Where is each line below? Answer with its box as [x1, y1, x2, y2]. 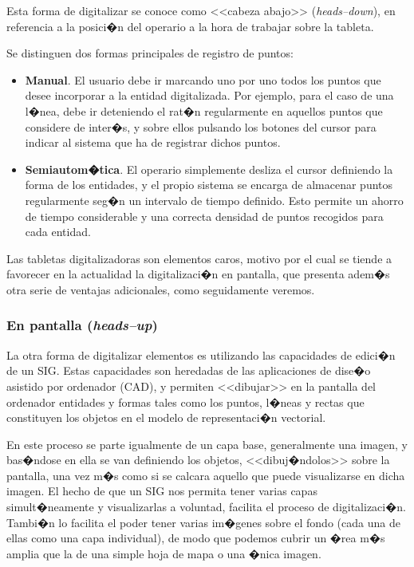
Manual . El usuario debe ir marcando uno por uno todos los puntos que [25, 71, 381, 88]
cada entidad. [25, 223, 91, 240]
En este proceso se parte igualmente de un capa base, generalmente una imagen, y [6, 435, 408, 452]
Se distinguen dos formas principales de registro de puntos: [6, 45, 294, 61]
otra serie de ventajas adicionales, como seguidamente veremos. [6, 281, 315, 297]
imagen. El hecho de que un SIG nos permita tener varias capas [6, 482, 317, 499]
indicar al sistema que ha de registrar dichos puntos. [25, 134, 281, 151]
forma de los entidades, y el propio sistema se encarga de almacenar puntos [25, 176, 393, 193]
